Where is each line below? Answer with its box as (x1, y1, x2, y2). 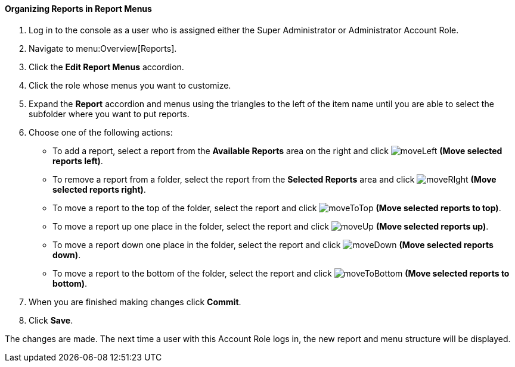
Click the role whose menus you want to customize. (29, 80, 231, 90)
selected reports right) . (52, 184, 146, 195)
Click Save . (29, 315, 73, 325)
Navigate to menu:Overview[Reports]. (29, 43, 177, 54)
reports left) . (52, 155, 103, 166)
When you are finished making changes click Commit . (29, 296, 241, 307)
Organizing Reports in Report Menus (5, 4, 152, 14)
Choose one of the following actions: (29, 127, 173, 137)
